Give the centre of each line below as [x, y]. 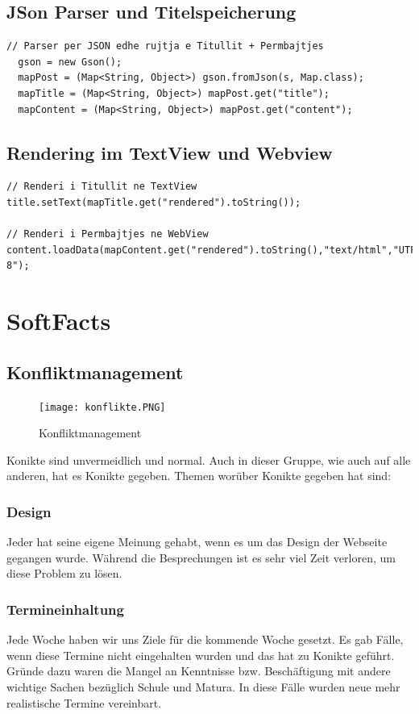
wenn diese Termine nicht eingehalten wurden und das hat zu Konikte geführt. [201, 655]
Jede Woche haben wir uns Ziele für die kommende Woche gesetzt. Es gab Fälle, [205, 639]
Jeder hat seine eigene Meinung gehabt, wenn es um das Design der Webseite [197, 542]
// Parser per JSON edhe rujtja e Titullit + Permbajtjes [165, 46]
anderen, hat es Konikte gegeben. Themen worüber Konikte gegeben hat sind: [199, 476]
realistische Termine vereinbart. [84, 702]
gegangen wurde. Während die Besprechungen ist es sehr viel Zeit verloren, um [201, 557]
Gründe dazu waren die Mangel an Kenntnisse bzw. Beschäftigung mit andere [199, 671]
